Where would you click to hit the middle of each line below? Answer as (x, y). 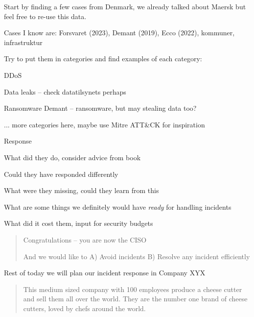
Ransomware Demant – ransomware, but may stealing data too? (100, 108)
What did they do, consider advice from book (72, 157)
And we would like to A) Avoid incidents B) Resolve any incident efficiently (137, 256)
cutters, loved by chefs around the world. (84, 308)
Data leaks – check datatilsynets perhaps (65, 91)
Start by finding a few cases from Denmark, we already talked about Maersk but (125, 6)
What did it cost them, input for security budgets (79, 223)
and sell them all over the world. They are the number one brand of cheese (135, 299)
